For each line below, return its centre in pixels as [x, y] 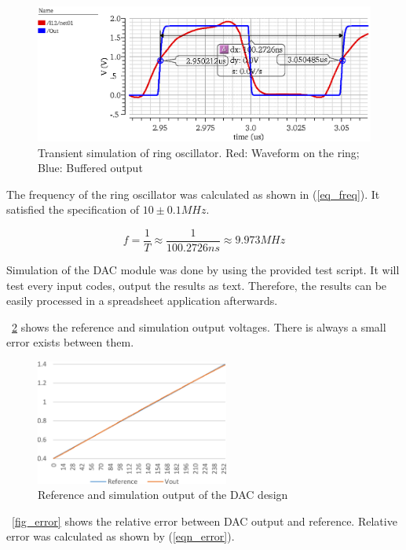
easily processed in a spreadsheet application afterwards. [142, 301]
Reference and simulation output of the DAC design [163, 495]
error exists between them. [70, 342]
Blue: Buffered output [90, 168]
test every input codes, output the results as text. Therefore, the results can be [197, 285]
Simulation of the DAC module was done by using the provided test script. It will [203, 270]
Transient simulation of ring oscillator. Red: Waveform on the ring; [199, 152]
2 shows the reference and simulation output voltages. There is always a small [199, 326]
